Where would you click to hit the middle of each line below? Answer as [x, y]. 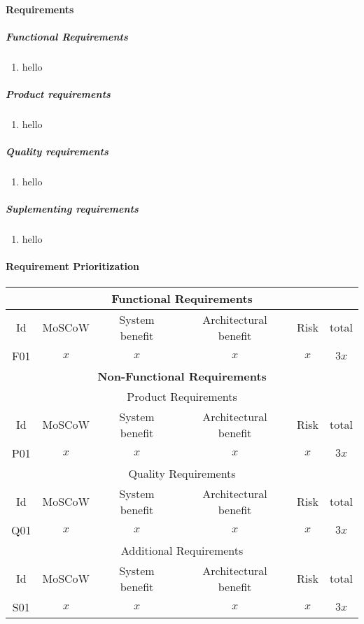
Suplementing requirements [72, 209]
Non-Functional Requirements [182, 376]
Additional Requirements [182, 550]
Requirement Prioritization [72, 266]
